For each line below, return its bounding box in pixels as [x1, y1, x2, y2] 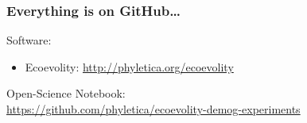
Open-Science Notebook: [6, 85, 126, 102]
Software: [6, 32, 52, 48]
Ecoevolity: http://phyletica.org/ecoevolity [25, 58, 234, 75]
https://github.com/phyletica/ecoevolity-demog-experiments [6, 101, 301, 117]
